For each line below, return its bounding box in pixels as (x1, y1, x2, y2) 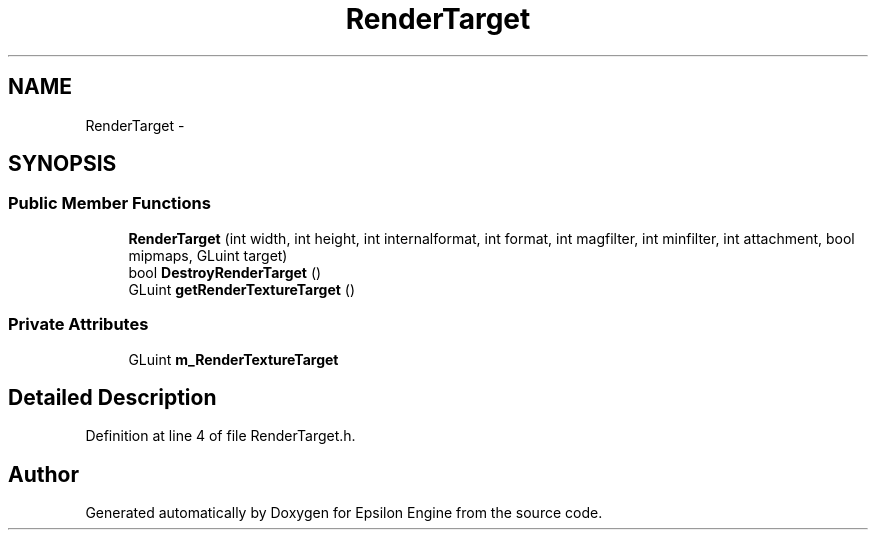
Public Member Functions (8, 193, 211, 214)
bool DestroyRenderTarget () (128, 263, 322, 281)
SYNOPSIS (8, 151, 117, 177)
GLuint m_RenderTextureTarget (128, 350, 339, 368)
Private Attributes (8, 314, 149, 335)
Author (8, 461, 79, 487)
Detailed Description (8, 384, 217, 410)
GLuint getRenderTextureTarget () (128, 280, 356, 298)
